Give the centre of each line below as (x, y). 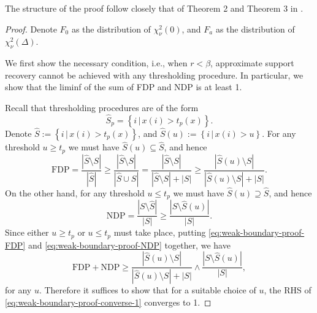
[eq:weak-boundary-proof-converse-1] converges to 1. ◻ (108, 302)
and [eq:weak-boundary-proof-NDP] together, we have (129, 245)
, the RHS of (288, 290)
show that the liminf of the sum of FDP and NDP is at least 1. (124, 87)
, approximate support (252, 63)
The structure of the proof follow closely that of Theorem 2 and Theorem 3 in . (154, 8)
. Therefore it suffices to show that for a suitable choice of (147, 290)
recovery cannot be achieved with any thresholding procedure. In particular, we (154, 75)
